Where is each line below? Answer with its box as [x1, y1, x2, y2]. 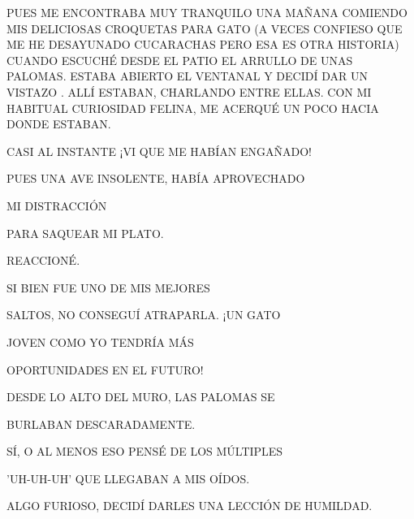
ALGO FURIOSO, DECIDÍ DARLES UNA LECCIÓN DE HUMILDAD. [6, 497, 373, 514]
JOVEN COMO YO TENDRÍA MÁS [6, 333, 194, 350]
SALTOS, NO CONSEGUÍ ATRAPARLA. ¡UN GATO [6, 306, 281, 323]
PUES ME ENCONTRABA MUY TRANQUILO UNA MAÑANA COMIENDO [6, 4, 408, 20]
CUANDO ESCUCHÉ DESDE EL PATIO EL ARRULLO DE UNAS [6, 51, 353, 68]
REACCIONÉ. [6, 252, 80, 269]
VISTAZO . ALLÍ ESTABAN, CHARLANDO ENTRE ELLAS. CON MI [6, 83, 372, 100]
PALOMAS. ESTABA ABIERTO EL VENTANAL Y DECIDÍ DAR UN [6, 67, 368, 84]
